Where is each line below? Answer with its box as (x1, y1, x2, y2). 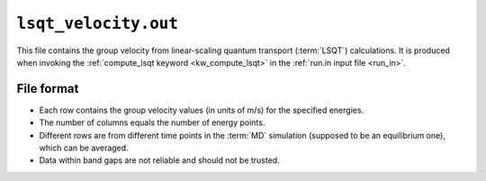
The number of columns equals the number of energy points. (39, 117, 265, 128)
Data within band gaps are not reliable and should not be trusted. (39, 155, 280, 166)
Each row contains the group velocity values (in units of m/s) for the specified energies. (39, 104, 364, 115)
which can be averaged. (39, 142, 130, 153)
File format (16, 81, 79, 96)
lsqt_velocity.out (16, 14, 179, 33)
